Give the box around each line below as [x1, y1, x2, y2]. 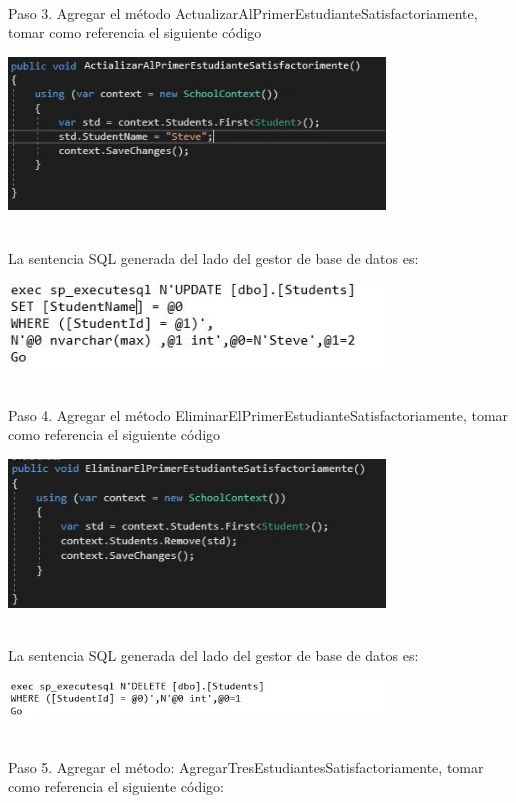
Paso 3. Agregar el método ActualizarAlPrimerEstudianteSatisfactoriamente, [8, 2, 478, 23]
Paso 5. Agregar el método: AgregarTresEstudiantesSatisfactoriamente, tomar [8, 756, 484, 777]
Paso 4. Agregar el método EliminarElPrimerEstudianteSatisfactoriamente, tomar [8, 404, 509, 425]
